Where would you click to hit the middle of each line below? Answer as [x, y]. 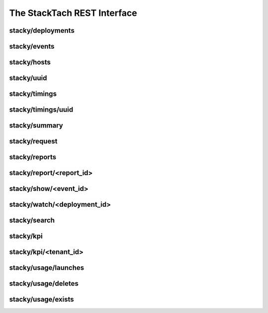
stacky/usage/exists [42, 299]
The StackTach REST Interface [73, 13]
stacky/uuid [28, 78]
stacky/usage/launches [47, 268]
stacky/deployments [42, 31]
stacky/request [33, 141]
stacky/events [32, 46]
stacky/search [32, 220]
